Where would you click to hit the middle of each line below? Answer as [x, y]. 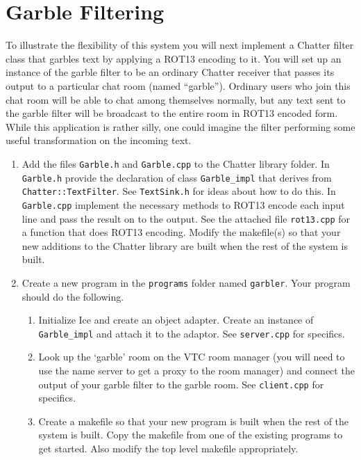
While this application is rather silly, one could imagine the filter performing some [180, 126]
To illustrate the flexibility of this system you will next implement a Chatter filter [180, 45]
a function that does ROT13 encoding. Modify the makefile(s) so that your [181, 232]
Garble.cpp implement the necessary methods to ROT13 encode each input [183, 204]
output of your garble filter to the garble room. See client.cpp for [181, 384]
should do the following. [73, 296]
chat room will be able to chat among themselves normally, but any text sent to [176, 99]
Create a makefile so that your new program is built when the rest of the [194, 421]
